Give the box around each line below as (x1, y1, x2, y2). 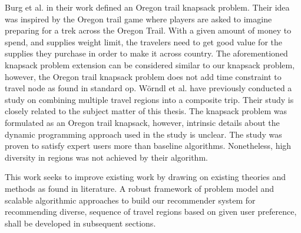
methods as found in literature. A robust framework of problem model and (5, 182, 274, 194)
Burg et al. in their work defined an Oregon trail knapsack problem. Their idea (5, 1, 290, 13)
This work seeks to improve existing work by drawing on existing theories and (5, 171, 286, 183)
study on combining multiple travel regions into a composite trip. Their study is (5, 93, 294, 105)
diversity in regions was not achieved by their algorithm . (5, 151, 208, 163)
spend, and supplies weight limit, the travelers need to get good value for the (5, 35, 282, 48)
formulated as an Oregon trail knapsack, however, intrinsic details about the (5, 116, 280, 128)
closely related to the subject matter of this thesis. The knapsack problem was (5, 105, 287, 117)
